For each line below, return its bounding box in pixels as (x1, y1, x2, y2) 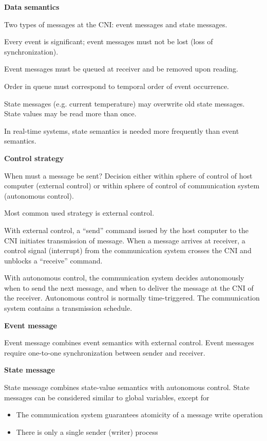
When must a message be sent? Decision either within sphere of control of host (4, 170, 253, 181)
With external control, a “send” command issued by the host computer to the (4, 224, 249, 235)
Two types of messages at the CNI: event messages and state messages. (4, 19, 227, 29)
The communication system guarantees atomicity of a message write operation (16, 409, 263, 420)
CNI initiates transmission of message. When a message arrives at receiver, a (4, 235, 245, 245)
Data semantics (4, 2, 60, 12)
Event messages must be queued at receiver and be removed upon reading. (4, 63, 239, 74)
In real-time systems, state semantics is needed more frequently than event (4, 125, 239, 136)
